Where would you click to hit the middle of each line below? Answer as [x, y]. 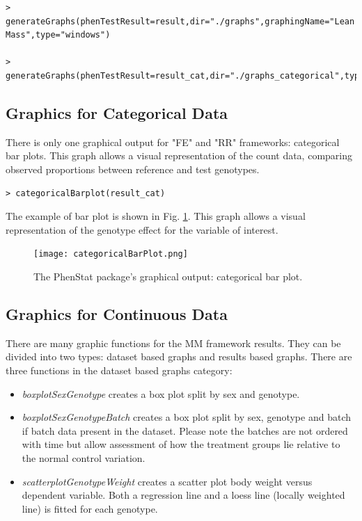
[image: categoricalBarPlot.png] [111, 254]
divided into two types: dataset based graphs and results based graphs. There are [179, 356]
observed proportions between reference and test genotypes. [133, 169]
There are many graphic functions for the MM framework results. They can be [173, 343]
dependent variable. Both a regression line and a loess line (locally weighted [183, 495]
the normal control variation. [84, 457]
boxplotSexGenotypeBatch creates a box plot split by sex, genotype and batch [186, 417]
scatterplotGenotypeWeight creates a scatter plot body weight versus [167, 481]
